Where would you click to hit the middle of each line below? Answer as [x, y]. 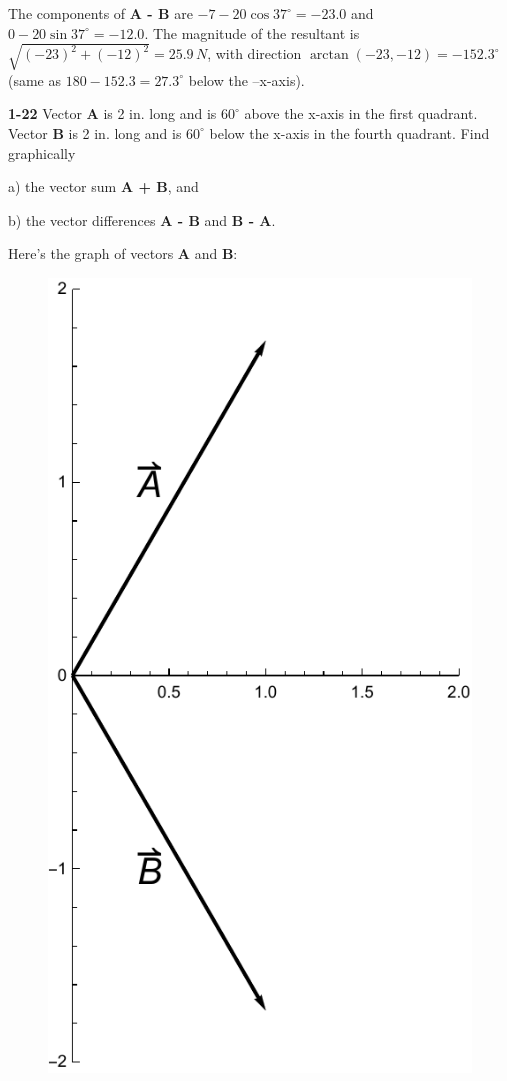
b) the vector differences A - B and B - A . [142, 219]
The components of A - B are [100, 13]
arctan [329, 55]
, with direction [254, 53]
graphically [42, 152]
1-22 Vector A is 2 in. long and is [112, 113]
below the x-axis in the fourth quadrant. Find [349, 132]
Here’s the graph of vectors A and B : [123, 253]
